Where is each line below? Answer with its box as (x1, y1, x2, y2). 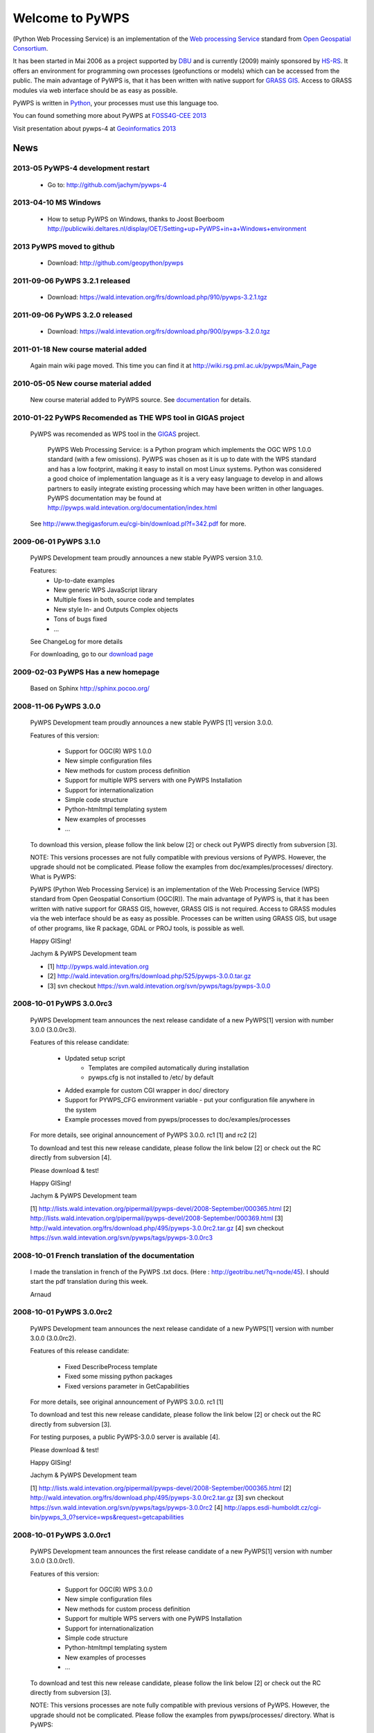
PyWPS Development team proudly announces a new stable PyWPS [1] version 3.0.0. (30, 718, 274, 727)
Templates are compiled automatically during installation (88, 1064, 249, 1072)
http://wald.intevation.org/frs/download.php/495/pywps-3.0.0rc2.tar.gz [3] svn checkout (30, 1494, 284, 1502)
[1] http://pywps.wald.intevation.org (47, 962, 149, 970)
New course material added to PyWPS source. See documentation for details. (30, 395, 252, 403)
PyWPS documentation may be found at (47, 494, 162, 503)
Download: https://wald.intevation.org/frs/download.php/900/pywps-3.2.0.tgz (47, 326, 270, 336)
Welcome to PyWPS (12, 10, 130, 26)
